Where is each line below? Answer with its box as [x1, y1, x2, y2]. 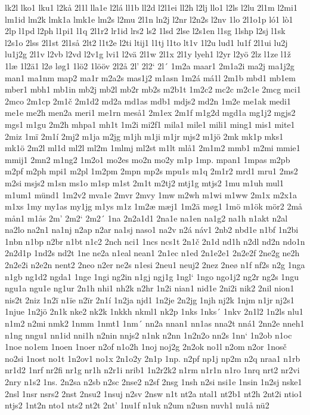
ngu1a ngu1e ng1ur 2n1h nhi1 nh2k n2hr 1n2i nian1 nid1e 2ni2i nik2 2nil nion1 [5, 282, 294, 294]
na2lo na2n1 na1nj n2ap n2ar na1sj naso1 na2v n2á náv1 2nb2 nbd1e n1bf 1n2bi [5, 223, 299, 236]
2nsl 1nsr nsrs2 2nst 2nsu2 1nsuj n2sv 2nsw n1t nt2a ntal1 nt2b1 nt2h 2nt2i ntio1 [5, 387, 303, 399]
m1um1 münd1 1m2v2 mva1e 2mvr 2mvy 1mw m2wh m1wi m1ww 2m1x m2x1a [5, 188, 297, 201]
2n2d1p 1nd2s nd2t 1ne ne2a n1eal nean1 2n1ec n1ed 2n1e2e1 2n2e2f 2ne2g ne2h [5, 247, 300, 259]
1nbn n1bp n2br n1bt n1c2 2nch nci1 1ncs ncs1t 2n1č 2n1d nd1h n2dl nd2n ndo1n [5, 235, 305, 247]
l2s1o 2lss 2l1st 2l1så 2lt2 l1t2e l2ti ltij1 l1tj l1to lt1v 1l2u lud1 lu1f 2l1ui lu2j [5, 36, 288, 48]
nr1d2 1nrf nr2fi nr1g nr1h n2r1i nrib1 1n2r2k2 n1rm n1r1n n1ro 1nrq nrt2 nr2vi [5, 364, 300, 376]
